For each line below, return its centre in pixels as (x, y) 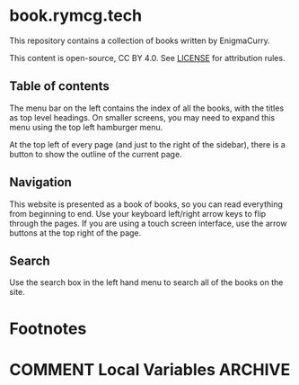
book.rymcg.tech (75, 16)
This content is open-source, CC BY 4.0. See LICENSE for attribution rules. (147, 58)
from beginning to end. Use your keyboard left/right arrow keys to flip (138, 213)
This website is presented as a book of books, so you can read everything (146, 204)
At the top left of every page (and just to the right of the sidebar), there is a (147, 144)
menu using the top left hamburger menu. (86, 127)
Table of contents (59, 86)
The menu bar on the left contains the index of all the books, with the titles (147, 108)
